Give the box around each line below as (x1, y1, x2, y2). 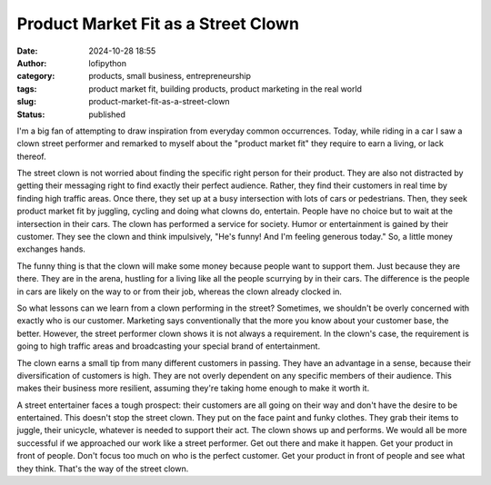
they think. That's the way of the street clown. (16, 463, 189, 474)
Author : (16, 57, 47, 68)
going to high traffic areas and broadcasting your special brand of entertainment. (16, 341, 321, 351)
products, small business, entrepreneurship (88, 71, 252, 82)
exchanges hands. (16, 243, 86, 254)
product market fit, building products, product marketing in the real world (88, 83, 363, 94)
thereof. (16, 151, 47, 162)
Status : (16, 109, 45, 120)
